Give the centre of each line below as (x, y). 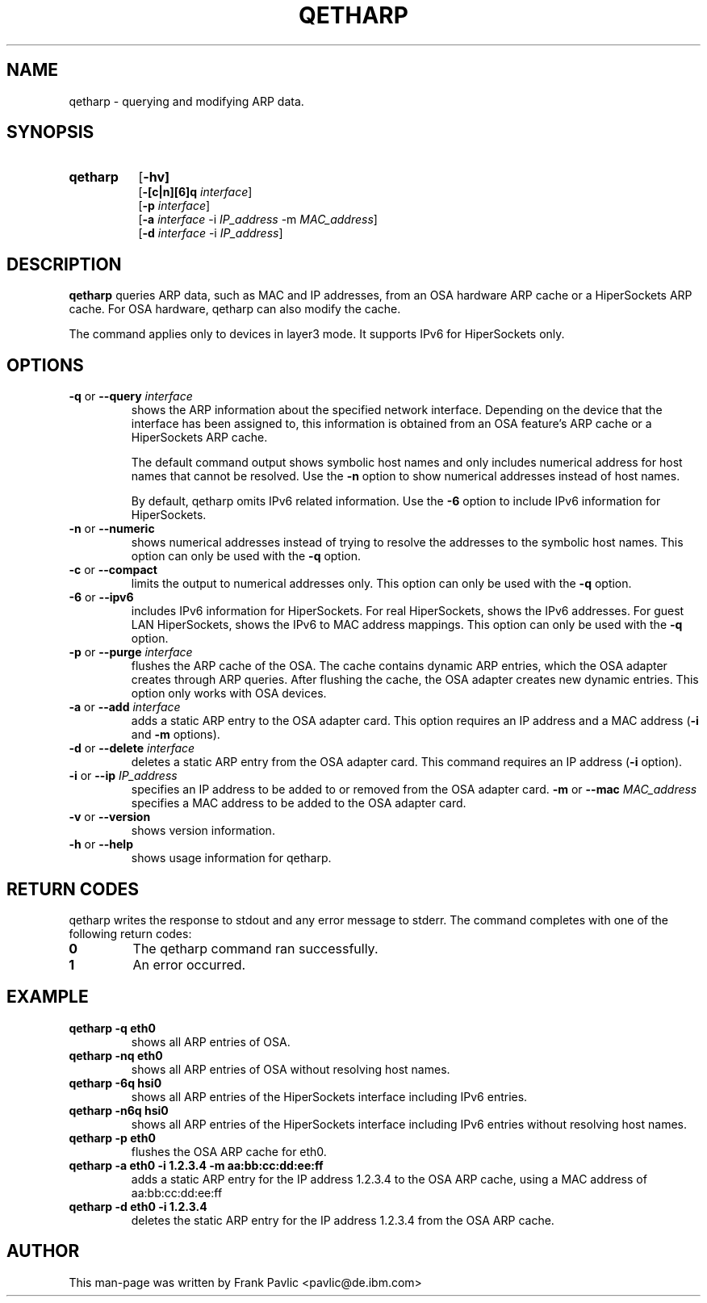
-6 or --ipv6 (101, 597)
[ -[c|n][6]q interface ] (195, 192)
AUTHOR (43, 1251)
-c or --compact (113, 570)
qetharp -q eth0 (112, 1028)
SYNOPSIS (50, 132)
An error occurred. (189, 964)
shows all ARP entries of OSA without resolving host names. (291, 1069)
